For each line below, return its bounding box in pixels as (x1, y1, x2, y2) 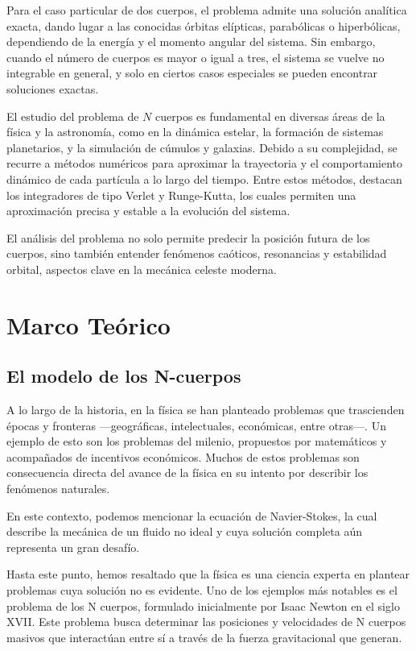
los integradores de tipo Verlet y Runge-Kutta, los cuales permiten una (6, 186, 356, 203)
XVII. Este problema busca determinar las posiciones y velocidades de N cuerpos (6, 613, 406, 630)
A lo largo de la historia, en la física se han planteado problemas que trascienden (6, 401, 405, 418)
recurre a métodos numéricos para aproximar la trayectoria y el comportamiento (6, 155, 403, 172)
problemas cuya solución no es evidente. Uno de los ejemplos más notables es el (6, 582, 397, 599)
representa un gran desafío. (6, 538, 140, 555)
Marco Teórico (6, 308, 171, 341)
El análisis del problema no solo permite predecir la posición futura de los (6, 229, 370, 246)
